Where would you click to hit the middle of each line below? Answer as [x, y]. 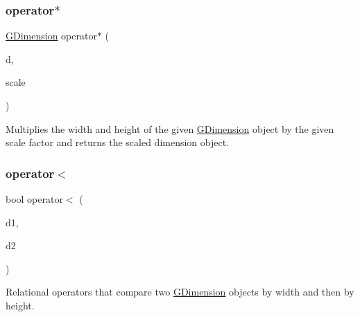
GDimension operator [51, 36]
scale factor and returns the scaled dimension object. [118, 142]
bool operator [34, 199]
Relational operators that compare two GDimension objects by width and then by [180, 292]
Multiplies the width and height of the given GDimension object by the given [170, 128]
